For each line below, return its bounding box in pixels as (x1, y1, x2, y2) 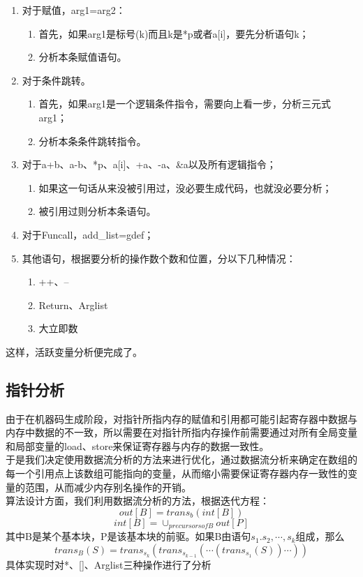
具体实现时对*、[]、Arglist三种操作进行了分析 (6, 557, 212, 571)
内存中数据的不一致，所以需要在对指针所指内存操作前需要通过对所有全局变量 (6, 425, 357, 440)
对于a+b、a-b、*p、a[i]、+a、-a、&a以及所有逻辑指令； (22, 157, 276, 172)
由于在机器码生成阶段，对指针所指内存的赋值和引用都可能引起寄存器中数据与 (6, 411, 357, 426)
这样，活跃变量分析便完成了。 (6, 344, 142, 359)
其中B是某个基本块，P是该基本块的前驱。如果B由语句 (6, 529, 251, 544)
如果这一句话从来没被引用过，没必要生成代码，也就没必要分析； (38, 180, 332, 195)
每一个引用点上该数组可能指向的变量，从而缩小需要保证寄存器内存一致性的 (6, 466, 348, 481)
